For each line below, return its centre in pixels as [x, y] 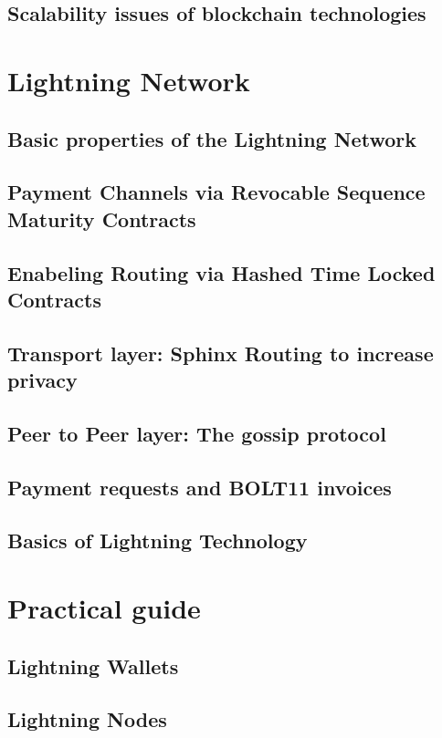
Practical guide [104, 607]
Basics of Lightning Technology [158, 541]
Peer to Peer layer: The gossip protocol [197, 433]
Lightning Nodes [87, 719]
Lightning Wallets [93, 665]
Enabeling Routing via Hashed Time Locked [221, 272]
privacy [42, 380]
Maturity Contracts [102, 218]
